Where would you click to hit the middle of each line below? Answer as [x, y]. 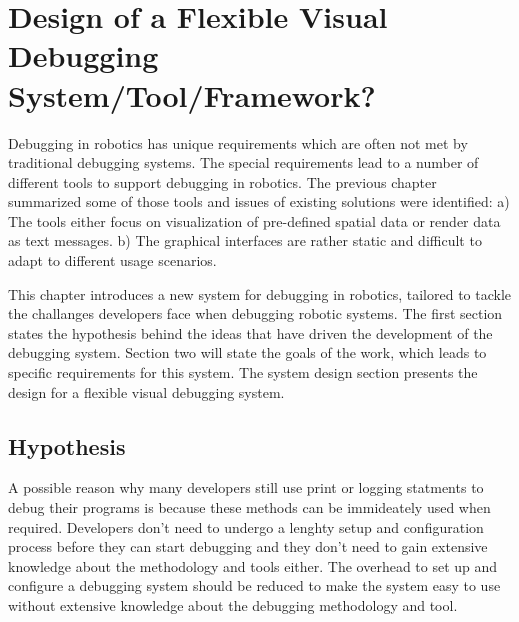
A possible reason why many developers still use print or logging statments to [246, 487]
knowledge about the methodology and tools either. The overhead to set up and [253, 565]
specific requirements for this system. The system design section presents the [243, 372]
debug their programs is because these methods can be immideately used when [249, 507]
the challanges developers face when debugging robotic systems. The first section [255, 313]
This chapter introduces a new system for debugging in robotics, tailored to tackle [260, 293]
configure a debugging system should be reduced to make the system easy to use [254, 585]
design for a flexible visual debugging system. [146, 391]
